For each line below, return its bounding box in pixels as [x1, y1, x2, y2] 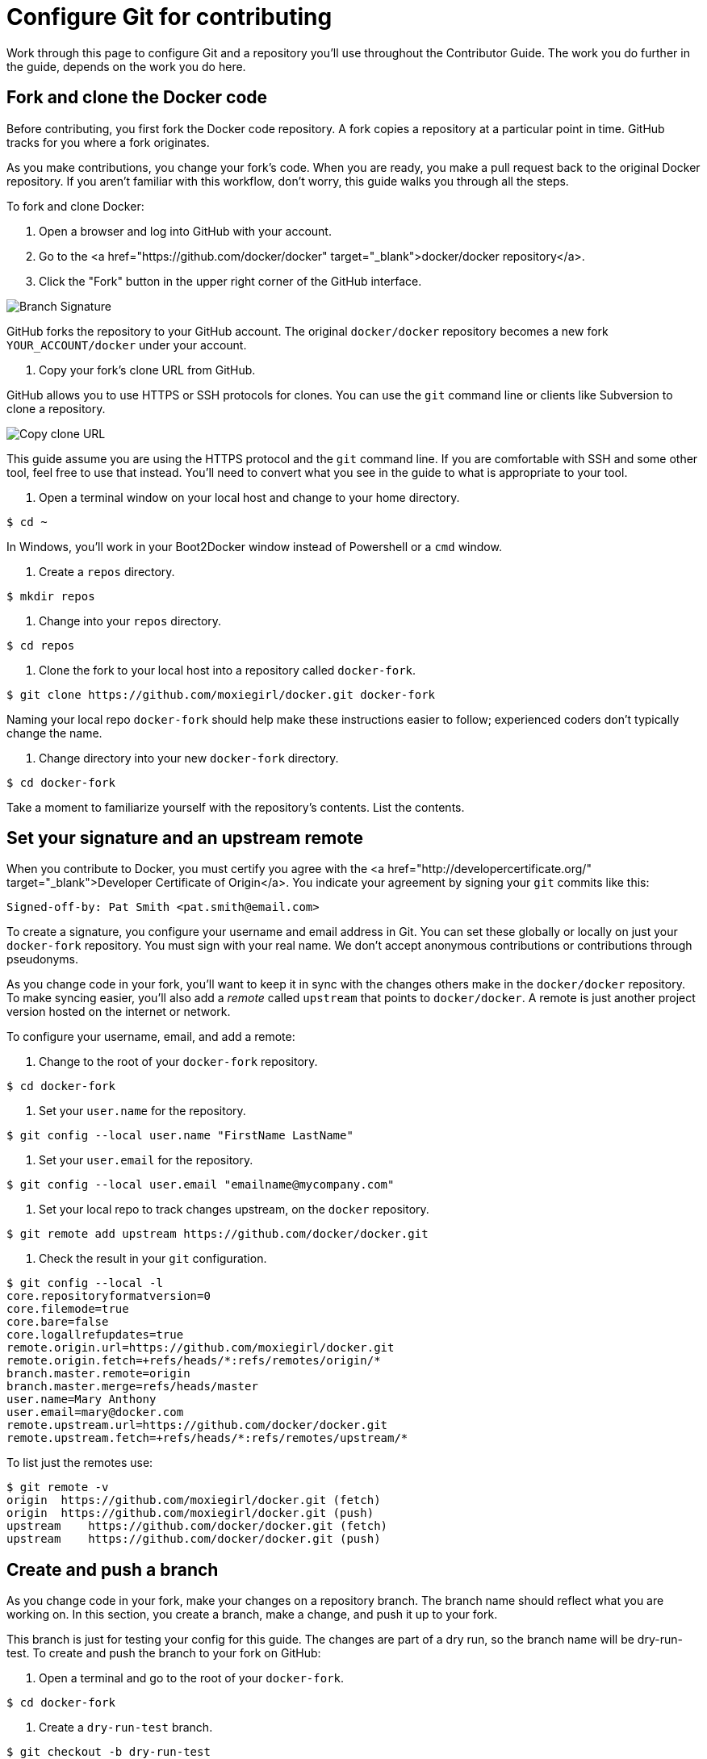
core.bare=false [6, 1315, 109, 1329]
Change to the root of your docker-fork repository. [39, 1055, 318, 1069]
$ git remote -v [6, 1481, 109, 1494]
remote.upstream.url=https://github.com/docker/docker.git [6, 1418, 388, 1432]
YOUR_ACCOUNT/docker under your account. [6, 337, 247, 352]
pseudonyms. [6, 952, 78, 967]
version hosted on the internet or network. [6, 1005, 231, 1019]
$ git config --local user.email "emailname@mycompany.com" [6, 1178, 395, 1192]
